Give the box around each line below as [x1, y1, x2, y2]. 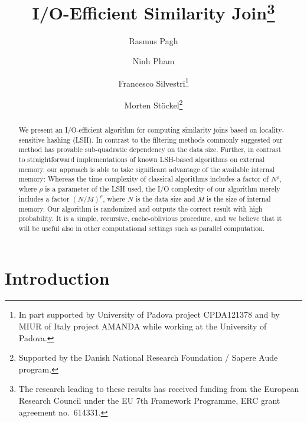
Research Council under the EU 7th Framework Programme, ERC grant [18, 394, 280, 407]
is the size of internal [207, 193, 271, 203]
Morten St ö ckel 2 [124, 97, 183, 111]
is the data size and [135, 193, 195, 203]
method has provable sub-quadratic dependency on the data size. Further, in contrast [18, 144, 282, 154]
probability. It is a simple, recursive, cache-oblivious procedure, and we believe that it [18, 213, 282, 223]
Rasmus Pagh [129, 35, 178, 47]
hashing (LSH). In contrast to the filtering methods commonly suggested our [47, 134, 283, 144]
